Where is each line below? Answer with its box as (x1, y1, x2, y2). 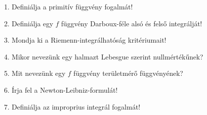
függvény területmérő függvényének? (73, 68, 183, 78)
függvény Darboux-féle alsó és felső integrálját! (61, 18, 202, 28)
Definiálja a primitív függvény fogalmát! (11, 1, 133, 11)
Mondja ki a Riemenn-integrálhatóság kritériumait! (11, 35, 166, 45)
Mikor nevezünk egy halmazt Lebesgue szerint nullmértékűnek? (11, 51, 204, 61)
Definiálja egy (11, 18, 53, 28)
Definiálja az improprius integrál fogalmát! (11, 101, 140, 112)
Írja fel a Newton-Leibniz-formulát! (11, 84, 118, 95)
